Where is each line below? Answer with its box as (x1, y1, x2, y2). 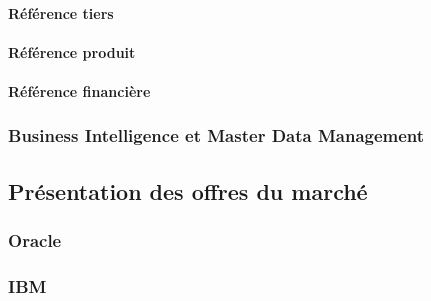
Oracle (8, 228, 62, 253)
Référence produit (8, 41, 136, 62)
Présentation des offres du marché (8, 175, 368, 206)
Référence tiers (8, 2, 114, 23)
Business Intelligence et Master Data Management (8, 123, 425, 148)
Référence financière (8, 80, 151, 101)
